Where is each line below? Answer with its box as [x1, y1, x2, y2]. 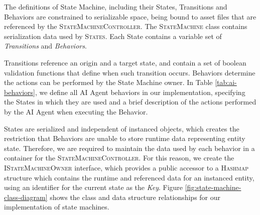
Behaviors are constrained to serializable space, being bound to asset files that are [4, 11, 256, 21]
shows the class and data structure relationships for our [50, 191, 221, 202]
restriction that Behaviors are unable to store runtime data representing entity [4, 133, 245, 143]
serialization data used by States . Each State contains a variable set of [4, 30, 222, 41]
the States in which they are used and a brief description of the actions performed [4, 96, 256, 107]
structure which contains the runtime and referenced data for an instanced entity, [4, 172, 254, 182]
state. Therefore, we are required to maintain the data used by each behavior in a [4, 142, 255, 153]
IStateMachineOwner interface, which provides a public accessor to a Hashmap [4, 162, 249, 172]
